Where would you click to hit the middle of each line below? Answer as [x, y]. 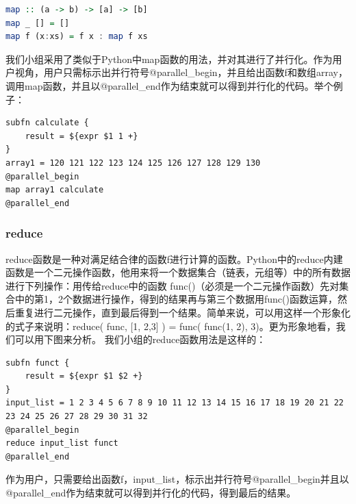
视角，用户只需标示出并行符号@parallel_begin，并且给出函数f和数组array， [181, 72]
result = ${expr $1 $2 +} [84, 376]
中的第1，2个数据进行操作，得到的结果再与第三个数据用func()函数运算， [176, 299]
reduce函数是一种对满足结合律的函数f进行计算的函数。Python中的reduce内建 [174, 259]
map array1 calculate [55, 190]
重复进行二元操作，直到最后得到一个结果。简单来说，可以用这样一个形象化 [182, 312]
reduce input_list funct [62, 443]
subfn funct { [38, 363]
